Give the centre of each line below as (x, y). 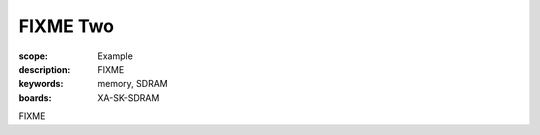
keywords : (41, 84)
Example (115, 56)
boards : (35, 97)
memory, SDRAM (133, 84)
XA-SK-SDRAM (128, 97)
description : (44, 69)
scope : (33, 56)
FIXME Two (66, 26)
